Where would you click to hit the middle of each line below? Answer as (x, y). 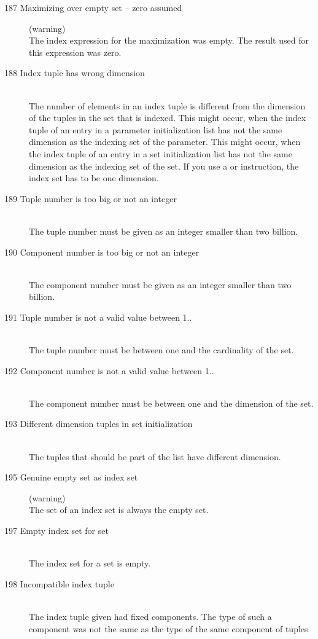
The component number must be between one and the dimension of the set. (171, 403)
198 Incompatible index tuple (59, 583)
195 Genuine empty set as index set (71, 477)
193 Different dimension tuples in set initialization (99, 424)
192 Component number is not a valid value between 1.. (109, 370)
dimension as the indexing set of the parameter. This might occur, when (165, 142)
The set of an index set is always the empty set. (119, 510)
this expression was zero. (75, 52)
